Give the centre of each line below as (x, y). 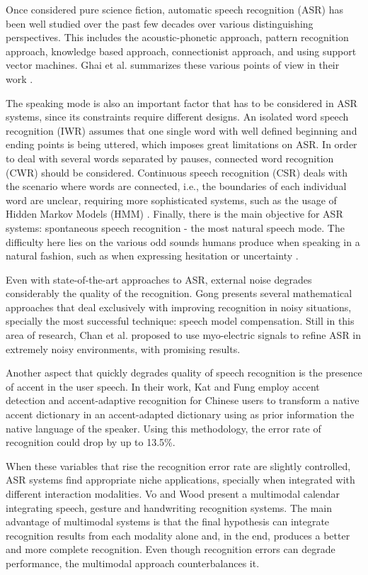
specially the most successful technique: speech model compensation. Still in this (180, 321)
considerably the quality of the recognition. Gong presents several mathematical (179, 293)
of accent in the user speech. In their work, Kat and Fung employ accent (163, 386)
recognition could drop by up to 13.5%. (91, 442)
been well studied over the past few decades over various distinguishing (160, 23)
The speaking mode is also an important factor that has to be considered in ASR (182, 102)
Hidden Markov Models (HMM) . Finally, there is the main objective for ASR (174, 214)
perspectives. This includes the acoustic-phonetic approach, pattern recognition (177, 37)
